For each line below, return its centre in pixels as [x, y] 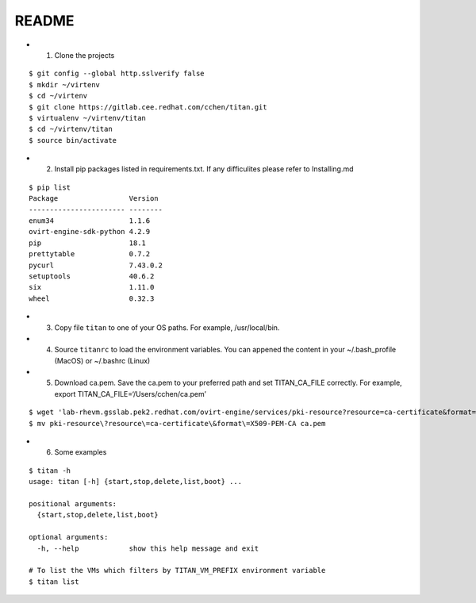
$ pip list [50, 187]
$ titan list [54, 582]
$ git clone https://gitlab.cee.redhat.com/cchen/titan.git [148, 107]
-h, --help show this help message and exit [148, 548]
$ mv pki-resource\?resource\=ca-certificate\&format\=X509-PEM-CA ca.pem [177, 423]
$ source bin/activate [73, 140]
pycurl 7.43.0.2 [96, 265]
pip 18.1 [88, 243]
